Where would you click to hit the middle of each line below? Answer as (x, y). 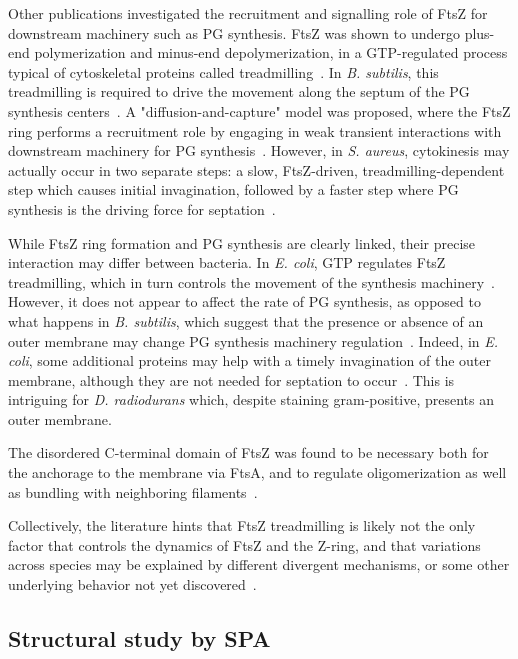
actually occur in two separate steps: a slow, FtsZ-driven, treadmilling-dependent (256, 169)
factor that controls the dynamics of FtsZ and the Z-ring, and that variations (244, 544)
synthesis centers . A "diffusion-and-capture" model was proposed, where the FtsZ (259, 110)
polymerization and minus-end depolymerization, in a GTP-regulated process (271, 52)
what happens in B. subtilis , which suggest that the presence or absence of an (246, 320)
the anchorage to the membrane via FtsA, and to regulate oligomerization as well (257, 472)
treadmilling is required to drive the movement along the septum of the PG (239, 91)
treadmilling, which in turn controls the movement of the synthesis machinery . (251, 281)
